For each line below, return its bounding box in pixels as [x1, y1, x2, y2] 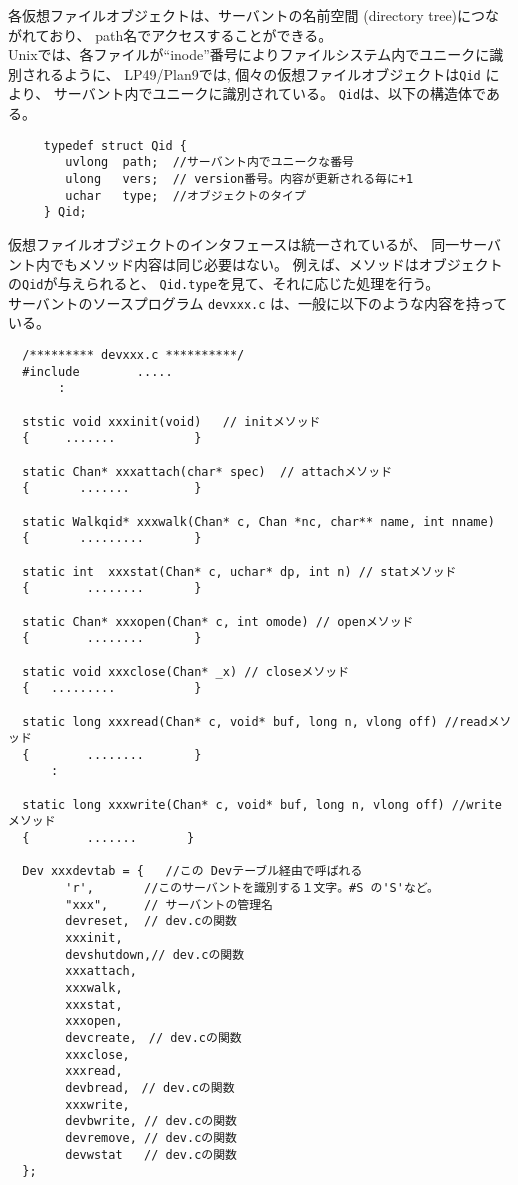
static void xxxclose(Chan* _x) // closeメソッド [22, 664, 350, 679]
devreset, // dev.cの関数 [65, 914, 237, 929]
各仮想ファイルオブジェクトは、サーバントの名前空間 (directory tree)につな [8, 5, 500, 25]
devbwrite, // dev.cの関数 [65, 1114, 237, 1129]
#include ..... [22, 364, 173, 379]
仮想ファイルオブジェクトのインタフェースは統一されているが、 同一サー [8, 233, 488, 254]
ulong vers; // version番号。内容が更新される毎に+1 [65, 172, 414, 186]
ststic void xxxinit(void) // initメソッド [22, 414, 321, 429]
